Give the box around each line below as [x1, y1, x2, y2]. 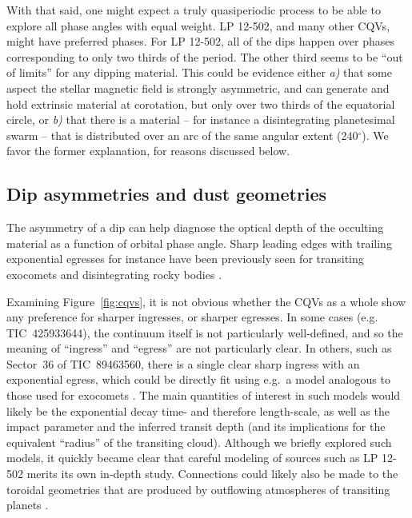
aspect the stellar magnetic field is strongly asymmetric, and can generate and [6, 79, 390, 96]
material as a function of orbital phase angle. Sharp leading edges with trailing [6, 234, 392, 251]
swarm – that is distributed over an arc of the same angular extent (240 [6, 126, 358, 143]
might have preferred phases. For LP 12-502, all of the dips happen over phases [6, 33, 394, 50]
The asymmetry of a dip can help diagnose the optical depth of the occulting [6, 219, 384, 236]
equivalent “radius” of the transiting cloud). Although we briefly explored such [6, 433, 392, 450]
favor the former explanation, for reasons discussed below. [6, 142, 290, 159]
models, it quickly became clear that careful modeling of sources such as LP [6, 449, 378, 466]
